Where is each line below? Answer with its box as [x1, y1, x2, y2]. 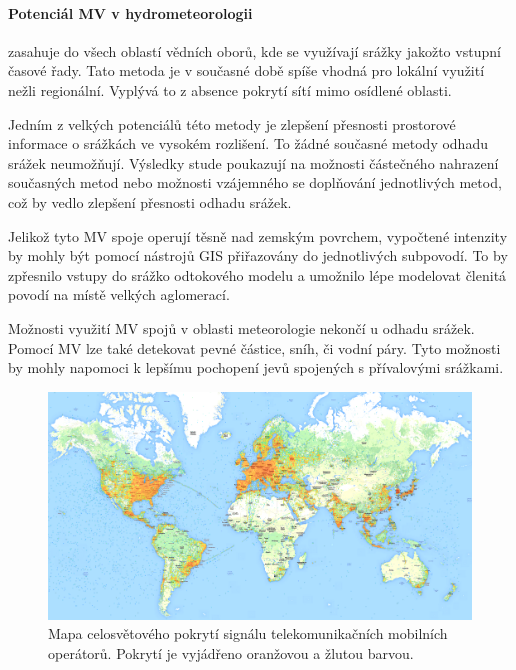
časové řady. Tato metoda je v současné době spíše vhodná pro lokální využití [8, 60, 485, 81]
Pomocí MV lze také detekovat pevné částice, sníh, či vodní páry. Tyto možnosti [8, 337, 501, 358]
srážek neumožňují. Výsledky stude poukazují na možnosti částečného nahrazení [8, 152, 499, 173]
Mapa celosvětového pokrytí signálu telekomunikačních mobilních [48, 623, 448, 644]
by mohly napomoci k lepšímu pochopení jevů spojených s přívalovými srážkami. [8, 357, 504, 378]
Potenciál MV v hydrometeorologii [8, 2, 253, 23]
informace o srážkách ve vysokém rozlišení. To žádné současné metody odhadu [8, 133, 488, 154]
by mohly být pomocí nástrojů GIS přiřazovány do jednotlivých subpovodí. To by [8, 245, 508, 266]
